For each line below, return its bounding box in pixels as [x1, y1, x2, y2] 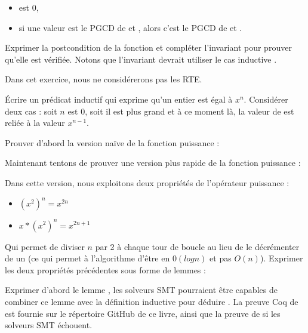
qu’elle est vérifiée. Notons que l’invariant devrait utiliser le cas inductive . [5, 53, 277, 65]
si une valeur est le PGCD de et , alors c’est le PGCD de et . [19, 21, 242, 33]
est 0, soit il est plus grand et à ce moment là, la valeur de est [67, 104, 294, 117]
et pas [210, 252, 232, 264]
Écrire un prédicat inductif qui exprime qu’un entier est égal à [5, 92, 233, 105]
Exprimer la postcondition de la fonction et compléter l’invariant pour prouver [5, 41, 292, 54]
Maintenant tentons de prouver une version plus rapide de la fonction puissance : [5, 156, 301, 169]
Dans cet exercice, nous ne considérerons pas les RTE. [5, 73, 202, 85]
